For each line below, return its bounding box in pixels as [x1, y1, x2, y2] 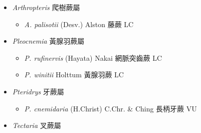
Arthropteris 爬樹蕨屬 [12, 2, 80, 12]
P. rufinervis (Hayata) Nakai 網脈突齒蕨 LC [24, 52, 162, 63]
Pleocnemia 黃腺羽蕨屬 [12, 36, 85, 46]
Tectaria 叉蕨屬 [12, 120, 61, 130]
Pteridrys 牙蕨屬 [12, 86, 64, 96]
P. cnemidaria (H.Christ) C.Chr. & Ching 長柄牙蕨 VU [24, 103, 197, 113]
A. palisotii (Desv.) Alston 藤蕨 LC [24, 19, 134, 29]
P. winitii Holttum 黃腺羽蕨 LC [24, 69, 124, 80]
